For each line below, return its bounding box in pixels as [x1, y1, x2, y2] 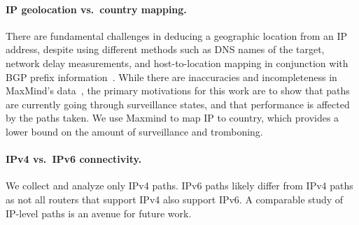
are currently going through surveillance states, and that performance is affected [6, 96, 350, 111]
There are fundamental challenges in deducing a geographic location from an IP [6, 28, 348, 43]
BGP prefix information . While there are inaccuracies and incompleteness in [6, 69, 337, 84]
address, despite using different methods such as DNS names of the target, [6, 42, 325, 57]
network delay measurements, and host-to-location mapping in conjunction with [6, 55, 349, 70]
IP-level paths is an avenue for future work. [6, 205, 192, 220]
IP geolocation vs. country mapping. [6, 1, 187, 16]
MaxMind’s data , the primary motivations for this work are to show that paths [6, 83, 350, 98]
